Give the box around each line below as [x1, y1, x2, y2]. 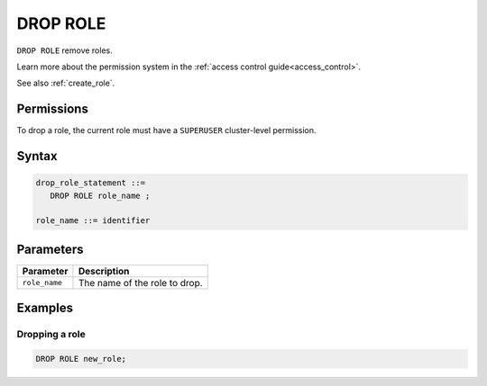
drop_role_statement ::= [35, 178, 146, 188]
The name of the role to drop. [78, 276, 203, 289]
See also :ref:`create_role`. [16, 77, 115, 89]
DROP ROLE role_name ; [50, 190, 151, 201]
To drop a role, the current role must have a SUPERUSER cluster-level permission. [16, 125, 317, 136]
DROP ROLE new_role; [35, 354, 126, 364]
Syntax [16, 148, 58, 164]
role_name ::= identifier [35, 216, 151, 226]
